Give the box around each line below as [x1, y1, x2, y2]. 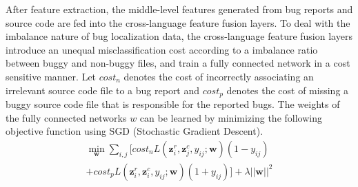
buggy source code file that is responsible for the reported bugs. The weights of [6, 97, 340, 111]
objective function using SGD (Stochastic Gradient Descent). [6, 124, 263, 138]
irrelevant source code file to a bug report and [6, 82, 200, 97]
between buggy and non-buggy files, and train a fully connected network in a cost [6, 56, 350, 70]
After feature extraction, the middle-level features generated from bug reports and [6, 2, 353, 16]
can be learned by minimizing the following [139, 110, 322, 124]
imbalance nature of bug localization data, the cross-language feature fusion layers [6, 29, 352, 43]
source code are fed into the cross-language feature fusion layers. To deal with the [6, 15, 350, 30]
